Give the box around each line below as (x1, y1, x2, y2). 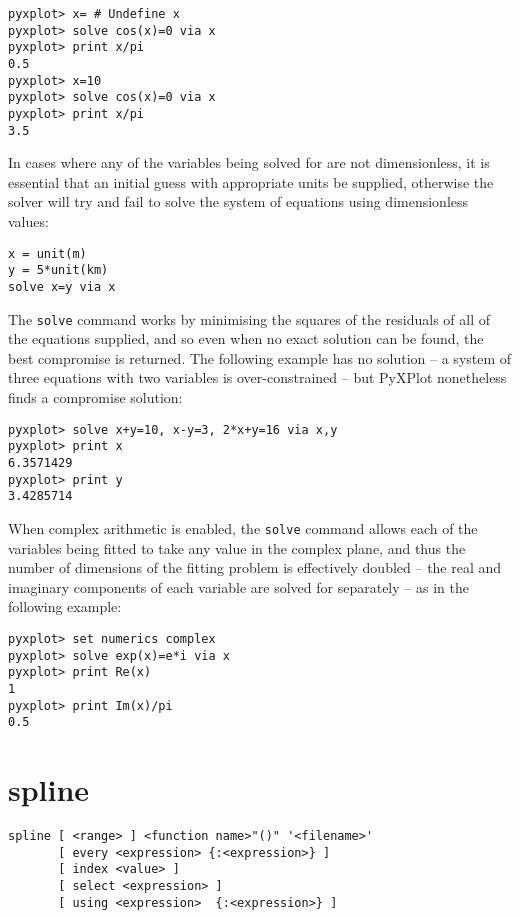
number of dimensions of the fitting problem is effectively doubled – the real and (8, 557, 502, 578)
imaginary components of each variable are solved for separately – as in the (8, 576, 469, 597)
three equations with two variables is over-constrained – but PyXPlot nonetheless (8, 367, 507, 388)
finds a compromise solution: (8, 387, 183, 408)
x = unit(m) (8, 246, 87, 261)
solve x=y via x (8, 279, 116, 294)
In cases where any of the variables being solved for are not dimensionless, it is (8, 152, 490, 173)
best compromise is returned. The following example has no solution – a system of (8, 347, 512, 368)
